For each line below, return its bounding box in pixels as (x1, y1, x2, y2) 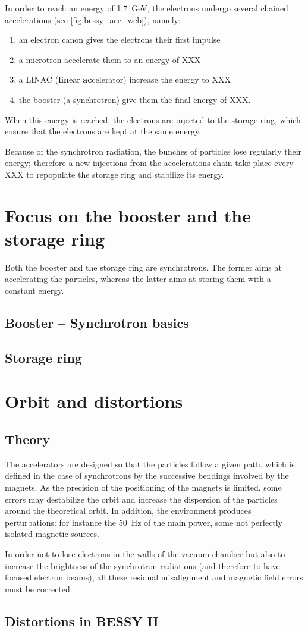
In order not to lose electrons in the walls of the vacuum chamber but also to (5, 547, 285, 560)
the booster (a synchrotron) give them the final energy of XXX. (18, 93, 251, 105)
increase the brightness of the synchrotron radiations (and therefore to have (5, 559, 280, 572)
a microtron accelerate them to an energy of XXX (18, 53, 201, 65)
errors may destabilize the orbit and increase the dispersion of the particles (5, 492, 278, 505)
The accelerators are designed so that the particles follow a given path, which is (5, 457, 295, 470)
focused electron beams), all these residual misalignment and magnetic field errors (5, 571, 303, 583)
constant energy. (5, 284, 64, 297)
